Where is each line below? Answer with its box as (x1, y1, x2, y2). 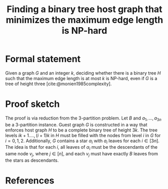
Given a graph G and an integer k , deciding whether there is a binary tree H (5, 70, 161, 76)
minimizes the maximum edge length (6, 14, 163, 26)
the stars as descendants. (5, 157, 59, 163)
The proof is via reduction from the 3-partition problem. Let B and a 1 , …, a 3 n (5, 115, 162, 122)
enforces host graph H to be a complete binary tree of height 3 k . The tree (5, 127, 157, 133)
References (5, 175, 54, 186)
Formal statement (5, 53, 81, 65)
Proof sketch (5, 98, 60, 110)
